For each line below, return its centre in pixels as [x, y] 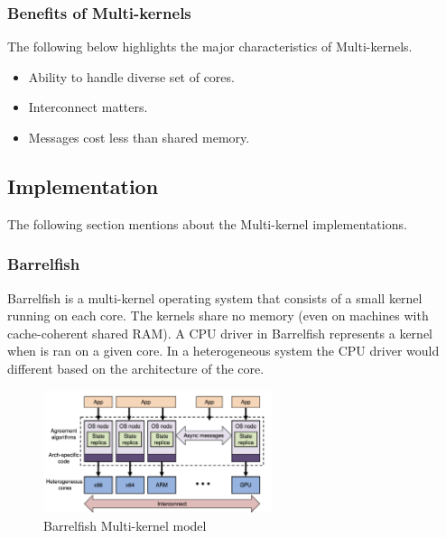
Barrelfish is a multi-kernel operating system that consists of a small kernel [215, 297]
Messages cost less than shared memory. [139, 137]
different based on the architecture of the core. [136, 368]
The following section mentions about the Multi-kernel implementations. [207, 223]
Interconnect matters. [88, 107]
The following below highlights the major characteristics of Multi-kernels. [210, 46]
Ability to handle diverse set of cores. [131, 76]
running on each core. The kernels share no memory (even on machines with [218, 315]
